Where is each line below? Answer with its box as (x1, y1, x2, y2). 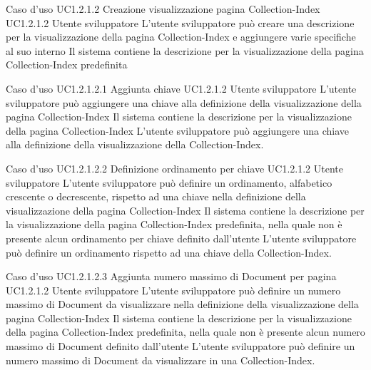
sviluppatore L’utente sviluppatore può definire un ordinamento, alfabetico (6, 175, 332, 190)
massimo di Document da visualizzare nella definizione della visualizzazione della (6, 297, 359, 312)
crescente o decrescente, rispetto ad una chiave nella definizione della (6, 189, 306, 204)
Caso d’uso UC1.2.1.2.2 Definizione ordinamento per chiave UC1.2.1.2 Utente (6, 160, 343, 175)
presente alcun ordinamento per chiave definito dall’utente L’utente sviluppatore (6, 230, 357, 245)
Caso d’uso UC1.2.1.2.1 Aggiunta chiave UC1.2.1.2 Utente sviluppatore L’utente (6, 81, 357, 96)
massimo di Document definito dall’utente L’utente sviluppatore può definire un (6, 339, 355, 354)
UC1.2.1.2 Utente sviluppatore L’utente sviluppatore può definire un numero (6, 282, 341, 297)
